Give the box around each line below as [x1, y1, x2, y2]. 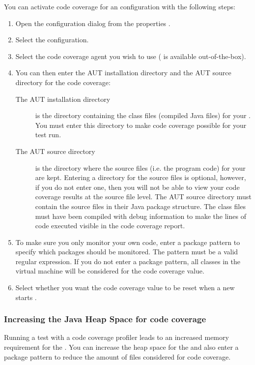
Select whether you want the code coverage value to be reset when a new [15, 282, 235, 293]
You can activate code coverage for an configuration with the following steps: [4, 1, 235, 11]
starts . [15, 292, 37, 302]
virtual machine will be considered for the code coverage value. [15, 266, 204, 276]
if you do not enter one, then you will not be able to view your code [35, 182, 240, 192]
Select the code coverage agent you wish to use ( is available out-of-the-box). [15, 51, 246, 61]
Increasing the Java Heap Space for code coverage [4, 313, 206, 325]
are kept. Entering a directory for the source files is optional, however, [35, 172, 246, 182]
